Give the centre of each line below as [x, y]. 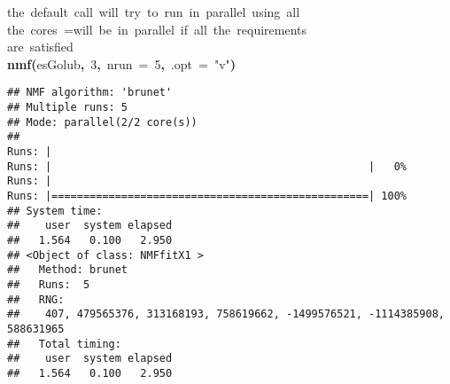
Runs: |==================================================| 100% [207, 196]
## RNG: [36, 299]
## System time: [55, 211]
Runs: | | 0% [207, 166]
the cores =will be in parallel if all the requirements [157, 29]
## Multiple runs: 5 [68, 108]
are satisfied [40, 47]
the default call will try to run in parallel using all [154, 12]
